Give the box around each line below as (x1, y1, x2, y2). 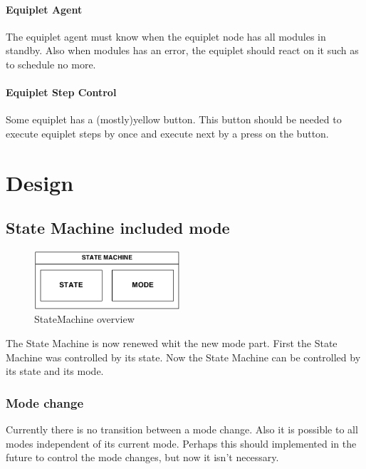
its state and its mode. (6, 364, 104, 378)
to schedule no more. (6, 56, 96, 71)
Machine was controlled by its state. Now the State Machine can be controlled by (6, 349, 361, 364)
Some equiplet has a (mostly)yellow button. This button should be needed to (6, 112, 342, 127)
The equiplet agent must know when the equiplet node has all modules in (6, 29, 326, 43)
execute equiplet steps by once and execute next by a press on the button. (6, 125, 329, 140)
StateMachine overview (34, 311, 135, 326)
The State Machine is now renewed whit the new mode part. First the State (6, 336, 338, 351)
